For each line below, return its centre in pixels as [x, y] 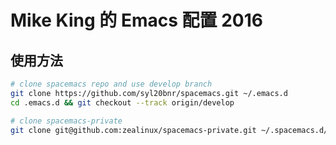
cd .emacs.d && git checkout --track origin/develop [122, 102]
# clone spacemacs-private [66, 121]
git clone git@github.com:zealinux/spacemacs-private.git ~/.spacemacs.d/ [169, 130]
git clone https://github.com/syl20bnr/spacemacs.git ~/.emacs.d [149, 93]
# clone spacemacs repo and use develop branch [111, 84]
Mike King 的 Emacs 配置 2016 [136, 20]
